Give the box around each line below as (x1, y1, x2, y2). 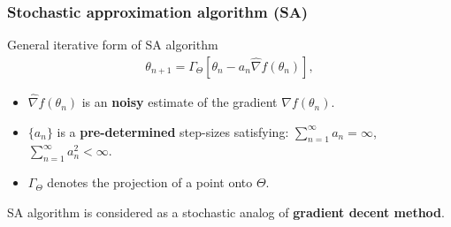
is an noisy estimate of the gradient (81, 93, 278, 111)
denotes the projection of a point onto (47, 173, 253, 192)
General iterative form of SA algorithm (7, 35, 218, 54)
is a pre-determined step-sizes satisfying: (57, 122, 289, 140)
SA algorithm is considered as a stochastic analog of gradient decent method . (7, 202, 445, 221)
